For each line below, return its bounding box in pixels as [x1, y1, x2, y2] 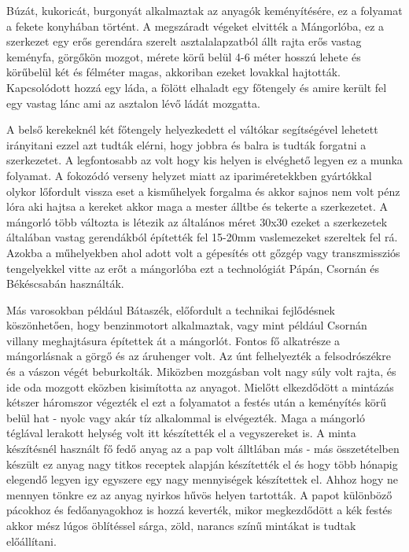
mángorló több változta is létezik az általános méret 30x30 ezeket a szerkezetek [6, 213, 388, 230]
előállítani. [6, 532, 57, 549]
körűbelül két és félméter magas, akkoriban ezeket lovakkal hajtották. [6, 64, 341, 80]
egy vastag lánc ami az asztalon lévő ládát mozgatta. [6, 94, 260, 111]
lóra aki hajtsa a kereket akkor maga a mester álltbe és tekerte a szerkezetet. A [6, 198, 388, 215]
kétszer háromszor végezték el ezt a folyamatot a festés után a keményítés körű [6, 394, 387, 410]
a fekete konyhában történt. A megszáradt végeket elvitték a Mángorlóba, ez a [6, 17, 385, 34]
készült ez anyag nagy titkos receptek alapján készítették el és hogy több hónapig [6, 455, 398, 472]
